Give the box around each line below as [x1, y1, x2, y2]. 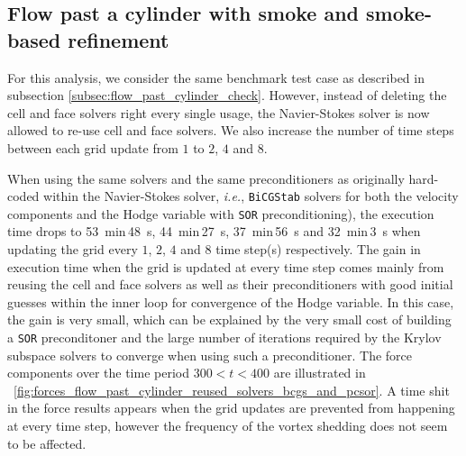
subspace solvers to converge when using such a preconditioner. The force [7, 345, 413, 364]
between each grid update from [7, 138, 178, 157]
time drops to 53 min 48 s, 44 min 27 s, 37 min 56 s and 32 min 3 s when [7, 222, 421, 241]
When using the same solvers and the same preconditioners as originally [7, 169, 405, 187]
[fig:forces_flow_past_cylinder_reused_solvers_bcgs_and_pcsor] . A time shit [14, 380, 450, 399]
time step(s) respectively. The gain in [215, 240, 421, 259]
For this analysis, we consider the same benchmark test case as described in [7, 68, 425, 87]
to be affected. [7, 433, 87, 452]
